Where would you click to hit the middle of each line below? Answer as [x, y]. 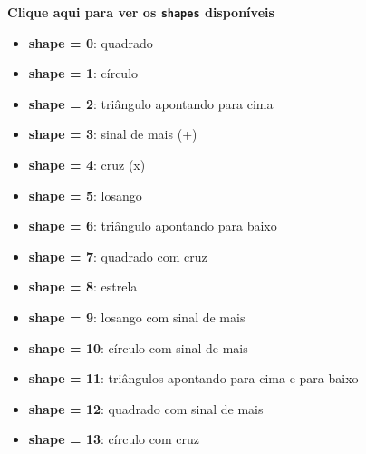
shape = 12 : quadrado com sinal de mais [146, 408]
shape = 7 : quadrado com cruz [118, 256]
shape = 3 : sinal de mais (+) [113, 134]
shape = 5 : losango [85, 195]
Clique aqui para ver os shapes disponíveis [141, 12]
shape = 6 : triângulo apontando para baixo [153, 226]
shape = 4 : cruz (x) [87, 165]
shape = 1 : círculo [83, 73]
